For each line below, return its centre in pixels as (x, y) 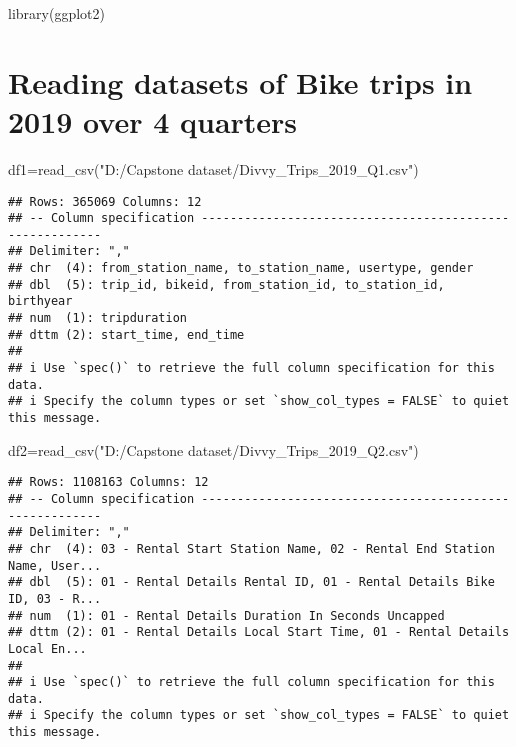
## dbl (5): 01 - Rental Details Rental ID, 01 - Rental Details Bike (251, 582)
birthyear (40, 301)
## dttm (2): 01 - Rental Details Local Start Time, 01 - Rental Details (259, 632)
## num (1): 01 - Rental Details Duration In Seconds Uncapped (226, 615)
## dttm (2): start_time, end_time (126, 334)
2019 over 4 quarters (153, 120)
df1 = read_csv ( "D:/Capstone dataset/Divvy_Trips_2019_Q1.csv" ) (213, 168)
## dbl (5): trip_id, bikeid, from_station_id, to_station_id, (226, 284)
